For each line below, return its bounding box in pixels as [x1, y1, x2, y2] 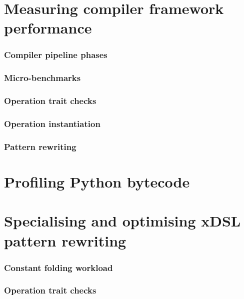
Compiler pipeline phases [4, 48, 107, 61]
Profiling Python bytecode [4, 171, 190, 191]
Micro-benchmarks [4, 71, 81, 84]
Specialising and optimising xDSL [4, 210, 241, 231]
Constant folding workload [4, 261, 113, 273]
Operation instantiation [4, 117, 100, 130]
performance [4, 17, 92, 38]
